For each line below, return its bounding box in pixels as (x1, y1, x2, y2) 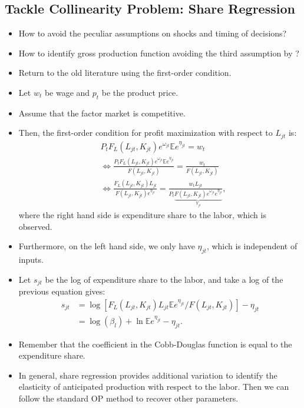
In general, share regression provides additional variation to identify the (18, 369, 277, 381)
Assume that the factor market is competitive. (18, 106, 186, 119)
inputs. (18, 253, 44, 266)
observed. (18, 220, 52, 232)
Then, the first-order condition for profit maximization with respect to (18, 126, 273, 139)
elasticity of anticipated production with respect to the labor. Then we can (18, 380, 289, 393)
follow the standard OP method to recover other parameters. (18, 392, 239, 404)
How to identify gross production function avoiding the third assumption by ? (18, 46, 299, 59)
